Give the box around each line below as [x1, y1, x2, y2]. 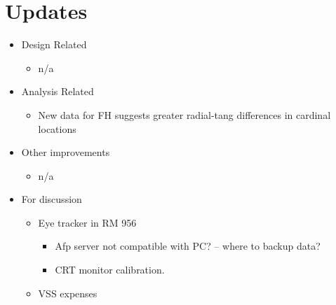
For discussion [21, 192, 82, 206]
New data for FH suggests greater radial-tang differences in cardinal [38, 107, 331, 122]
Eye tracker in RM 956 [38, 215, 137, 229]
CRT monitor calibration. [55, 262, 165, 277]
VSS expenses [38, 285, 98, 300]
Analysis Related [21, 84, 94, 99]
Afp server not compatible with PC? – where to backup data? [55, 239, 321, 253]
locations [38, 121, 76, 136]
